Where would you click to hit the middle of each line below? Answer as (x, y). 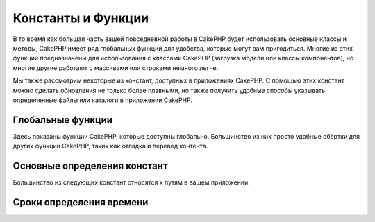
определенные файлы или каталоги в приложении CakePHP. (103, 100)
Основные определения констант (90, 166)
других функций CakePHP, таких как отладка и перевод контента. (110, 146)
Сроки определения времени (81, 202)
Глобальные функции (63, 120)
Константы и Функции (81, 18)
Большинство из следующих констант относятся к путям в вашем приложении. (131, 182)
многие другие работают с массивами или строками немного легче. (116, 68)
